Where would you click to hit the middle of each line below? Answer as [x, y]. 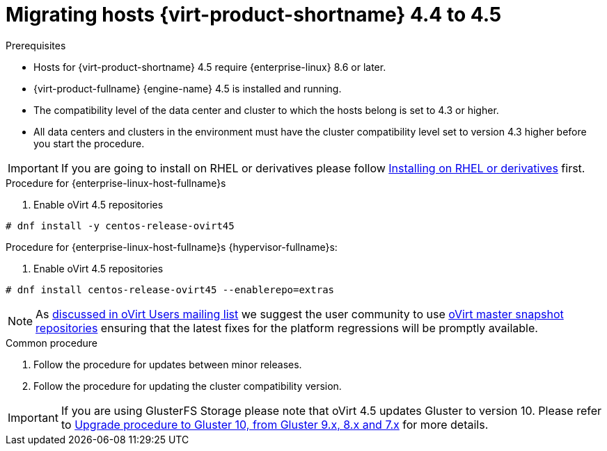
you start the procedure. [89, 143]
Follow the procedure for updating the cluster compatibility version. [188, 386]
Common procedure [52, 343]
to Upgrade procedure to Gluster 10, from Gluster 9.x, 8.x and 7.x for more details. [275, 424]
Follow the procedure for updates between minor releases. [168, 364]
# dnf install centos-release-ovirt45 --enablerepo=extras [170, 289]
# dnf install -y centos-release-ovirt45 [120, 225]
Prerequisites [36, 45]
